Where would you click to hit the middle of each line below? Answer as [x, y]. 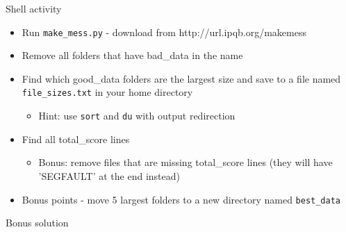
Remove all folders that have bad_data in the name [132, 55]
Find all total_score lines [76, 139]
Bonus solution [37, 223]
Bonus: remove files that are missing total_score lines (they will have [186, 162]
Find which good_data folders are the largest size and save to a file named [181, 78]
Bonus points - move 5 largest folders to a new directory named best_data [181, 199]
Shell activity [34, 8]
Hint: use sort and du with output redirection [137, 116]
